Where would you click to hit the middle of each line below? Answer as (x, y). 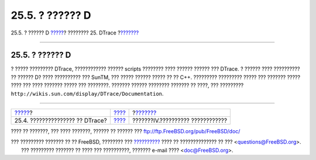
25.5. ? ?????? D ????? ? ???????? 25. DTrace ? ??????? (75, 33)
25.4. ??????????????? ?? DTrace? (61, 121)
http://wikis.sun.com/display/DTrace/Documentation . (87, 93)
